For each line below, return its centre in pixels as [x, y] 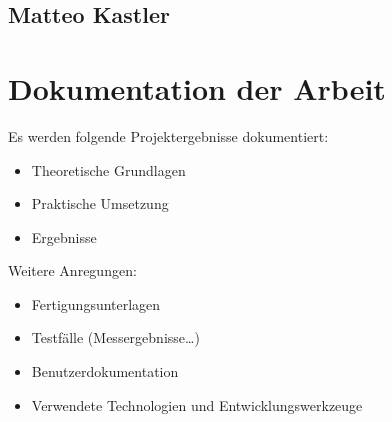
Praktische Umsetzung [100, 203]
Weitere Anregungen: [72, 270]
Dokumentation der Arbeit [197, 87]
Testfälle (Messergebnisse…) [115, 337]
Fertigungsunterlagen [96, 303]
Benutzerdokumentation [105, 371]
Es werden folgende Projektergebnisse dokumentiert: [168, 135]
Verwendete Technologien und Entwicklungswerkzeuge [197, 404]
